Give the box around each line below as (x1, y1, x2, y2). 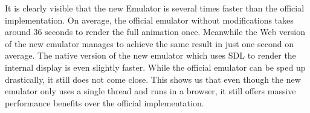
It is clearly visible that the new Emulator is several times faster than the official (5, 2, 305, 14)
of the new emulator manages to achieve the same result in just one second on (5, 37, 294, 50)
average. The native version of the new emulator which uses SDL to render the (5, 49, 296, 62)
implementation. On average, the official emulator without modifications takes (5, 13, 294, 26)
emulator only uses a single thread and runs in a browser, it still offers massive (5, 85, 296, 97)
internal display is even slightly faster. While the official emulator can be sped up (5, 60, 306, 73)
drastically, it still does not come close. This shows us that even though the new (5, 73, 301, 85)
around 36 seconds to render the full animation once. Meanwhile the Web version (5, 25, 306, 38)
